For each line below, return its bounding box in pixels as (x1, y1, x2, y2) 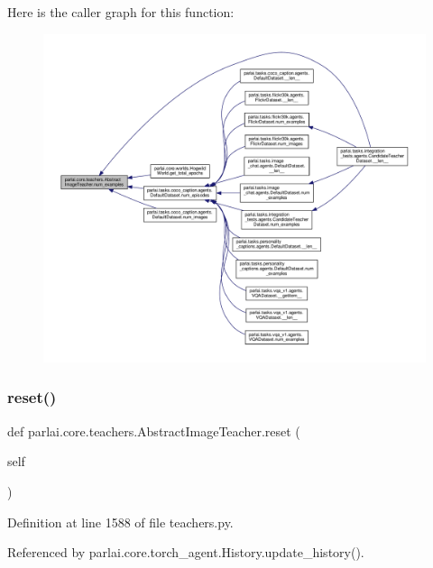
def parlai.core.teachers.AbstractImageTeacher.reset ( (7, 421, 300, 440)
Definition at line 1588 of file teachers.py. (7, 512, 234, 531)
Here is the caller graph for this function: (7, 3, 235, 21)
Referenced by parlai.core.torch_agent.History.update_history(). (7, 543, 364, 562)
